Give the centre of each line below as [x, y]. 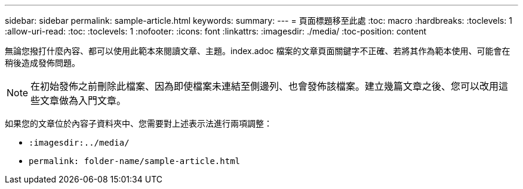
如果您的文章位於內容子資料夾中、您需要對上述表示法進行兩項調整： [139, 123]
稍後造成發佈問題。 [42, 63]
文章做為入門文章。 [83, 100]
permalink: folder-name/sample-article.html [135, 161]
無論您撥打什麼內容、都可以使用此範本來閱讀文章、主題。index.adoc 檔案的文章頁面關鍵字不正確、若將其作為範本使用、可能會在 [258, 51]
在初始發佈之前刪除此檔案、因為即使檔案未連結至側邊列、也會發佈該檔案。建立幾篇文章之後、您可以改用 [265, 86]
